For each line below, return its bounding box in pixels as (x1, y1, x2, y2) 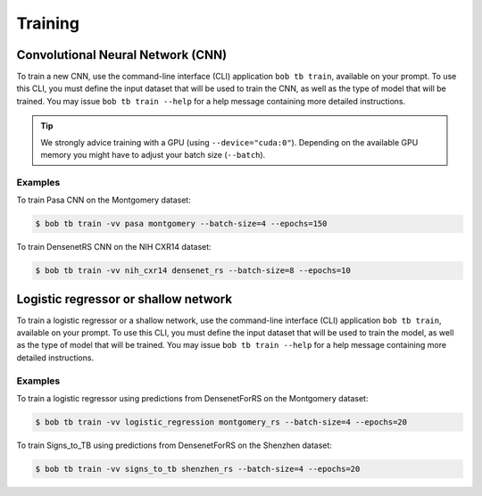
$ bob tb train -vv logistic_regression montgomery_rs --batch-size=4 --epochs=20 (35, 417, 408, 427)
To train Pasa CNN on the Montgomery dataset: (16, 194, 191, 205)
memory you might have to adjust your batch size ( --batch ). (40, 150, 266, 161)
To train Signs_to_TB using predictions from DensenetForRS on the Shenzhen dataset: (16, 440, 332, 451)
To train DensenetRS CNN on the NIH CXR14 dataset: (16, 242, 212, 252)
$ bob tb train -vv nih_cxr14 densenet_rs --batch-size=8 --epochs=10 (35, 266, 352, 276)
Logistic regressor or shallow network (16, 291, 232, 307)
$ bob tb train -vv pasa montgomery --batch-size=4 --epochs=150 (35, 219, 328, 229)
